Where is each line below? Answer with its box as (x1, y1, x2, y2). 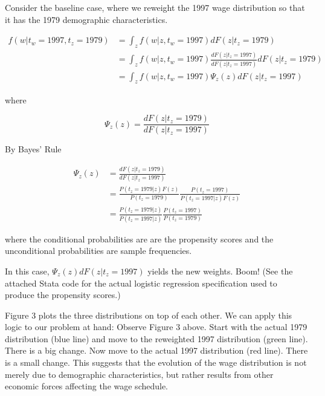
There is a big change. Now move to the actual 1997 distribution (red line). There (5, 344, 308, 357)
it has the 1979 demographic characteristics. (5, 13, 168, 25)
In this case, (5, 264, 50, 277)
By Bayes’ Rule (5, 143, 62, 155)
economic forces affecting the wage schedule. (5, 380, 169, 392)
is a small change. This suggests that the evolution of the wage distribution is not (5, 356, 307, 369)
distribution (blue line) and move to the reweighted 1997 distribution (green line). (5, 332, 308, 345)
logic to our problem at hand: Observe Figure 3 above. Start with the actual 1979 (5, 320, 307, 333)
